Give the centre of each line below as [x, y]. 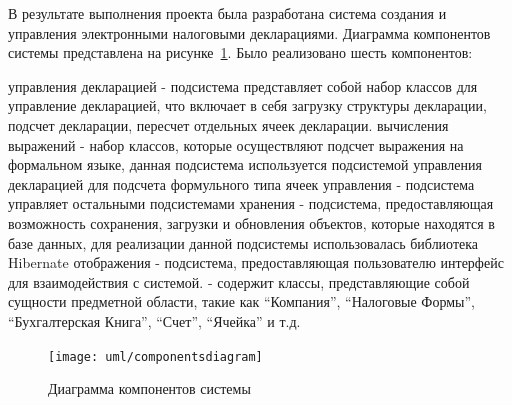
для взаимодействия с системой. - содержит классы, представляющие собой [239, 281]
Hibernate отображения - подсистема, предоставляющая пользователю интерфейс [256, 262]
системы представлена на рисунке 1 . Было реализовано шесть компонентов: [240, 52]
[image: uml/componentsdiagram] [155, 356]
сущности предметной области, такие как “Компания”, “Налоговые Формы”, [241, 301]
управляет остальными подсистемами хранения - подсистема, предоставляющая [251, 203]
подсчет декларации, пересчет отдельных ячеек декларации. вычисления [228, 124]
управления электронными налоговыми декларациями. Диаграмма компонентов [249, 32]
